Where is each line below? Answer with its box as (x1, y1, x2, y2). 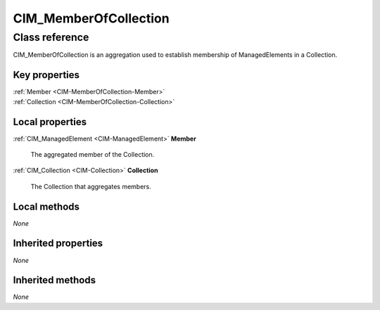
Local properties (13, 116, 87, 128)
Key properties (13, 69, 80, 81)
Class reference (13, 31, 89, 44)
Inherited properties (13, 238, 103, 250)
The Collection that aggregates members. (30, 182, 151, 190)
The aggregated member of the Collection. (30, 150, 155, 158)
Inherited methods (13, 274, 96, 286)
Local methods (13, 200, 80, 212)
